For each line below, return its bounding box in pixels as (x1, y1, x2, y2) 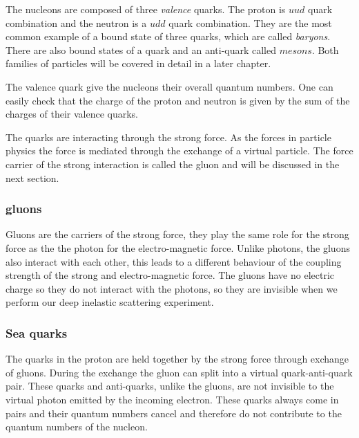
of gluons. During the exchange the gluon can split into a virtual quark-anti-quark (6, 365, 353, 379)
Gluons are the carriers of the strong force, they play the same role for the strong (6, 227, 349, 241)
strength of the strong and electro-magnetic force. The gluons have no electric (6, 268, 334, 282)
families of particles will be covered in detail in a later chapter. (6, 56, 271, 71)
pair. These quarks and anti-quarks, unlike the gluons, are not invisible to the (6, 378, 334, 393)
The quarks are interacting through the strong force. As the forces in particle (6, 129, 331, 144)
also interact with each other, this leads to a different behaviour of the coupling (6, 254, 342, 268)
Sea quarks (6, 324, 68, 341)
